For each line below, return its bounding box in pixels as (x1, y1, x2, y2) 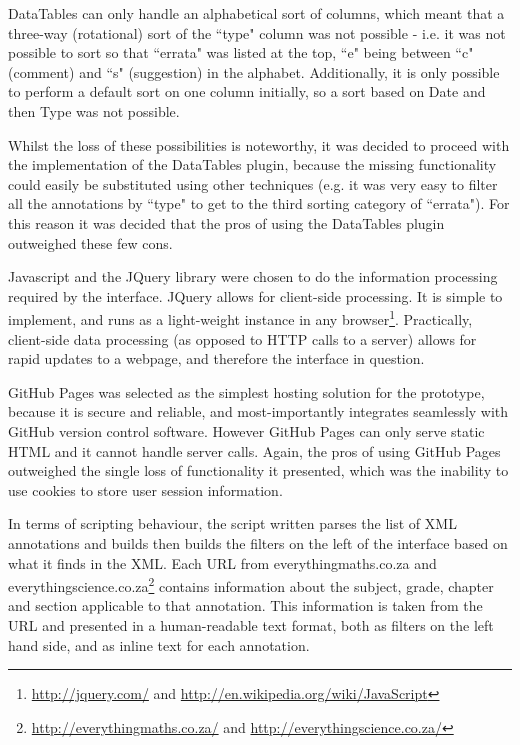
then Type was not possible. (8, 100, 180, 121)
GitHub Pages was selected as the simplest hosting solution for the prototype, (8, 381, 485, 402)
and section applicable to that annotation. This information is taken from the (8, 595, 483, 616)
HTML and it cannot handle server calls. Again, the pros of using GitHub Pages (8, 440, 501, 461)
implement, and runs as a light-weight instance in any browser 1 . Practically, (8, 306, 473, 329)
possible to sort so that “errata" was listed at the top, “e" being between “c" (8, 42, 474, 63)
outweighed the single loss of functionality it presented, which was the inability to (8, 460, 509, 481)
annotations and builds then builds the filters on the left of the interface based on (8, 532, 508, 553)
